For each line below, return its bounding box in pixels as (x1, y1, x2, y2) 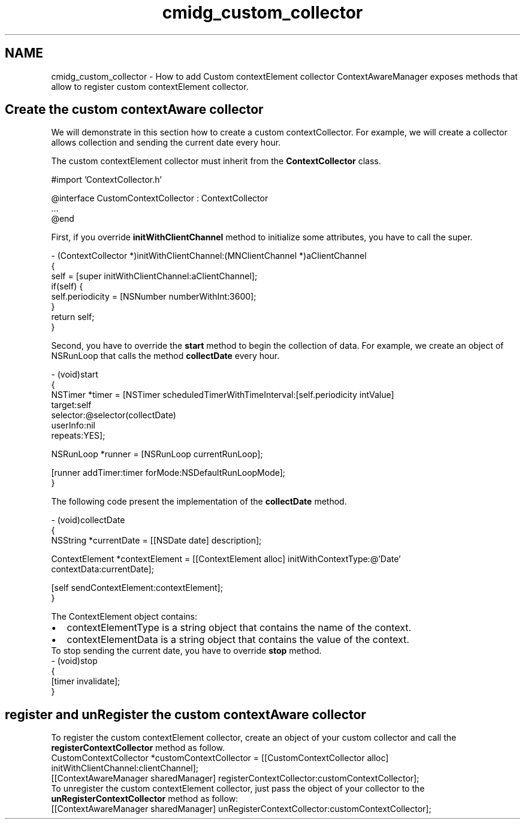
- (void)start (51, 369, 98, 380)
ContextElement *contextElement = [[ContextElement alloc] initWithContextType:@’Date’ (51, 554, 401, 565)
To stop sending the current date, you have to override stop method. (51, 645, 322, 656)
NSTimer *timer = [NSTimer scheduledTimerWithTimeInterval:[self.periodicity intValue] (51, 390, 394, 400)
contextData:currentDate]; (51, 564, 154, 575)
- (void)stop (51, 656, 98, 666)
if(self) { (51, 281, 83, 292)
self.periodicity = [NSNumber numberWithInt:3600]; (51, 291, 257, 302)
